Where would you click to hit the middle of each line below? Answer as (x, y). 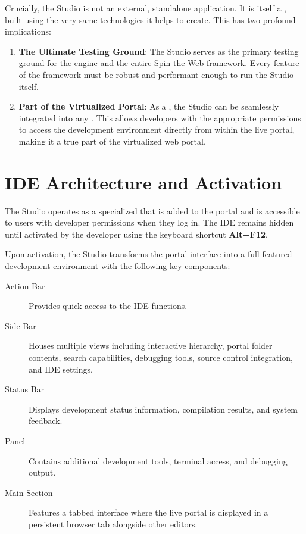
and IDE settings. (61, 369)
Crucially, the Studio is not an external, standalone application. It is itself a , (146, 8)
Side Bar (21, 325)
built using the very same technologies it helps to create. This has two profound (150, 19)
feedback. (46, 421)
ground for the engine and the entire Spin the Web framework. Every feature (159, 63)
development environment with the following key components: (118, 266)
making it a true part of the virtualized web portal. (112, 141)
